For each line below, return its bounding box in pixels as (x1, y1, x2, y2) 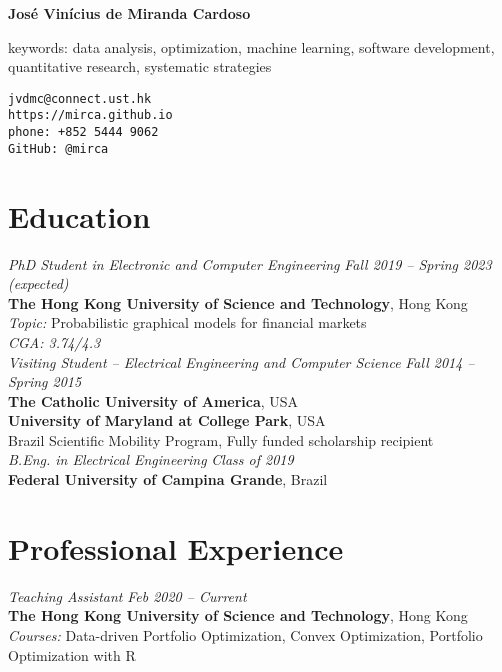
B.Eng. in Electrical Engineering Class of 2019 (8, 449, 294, 470)
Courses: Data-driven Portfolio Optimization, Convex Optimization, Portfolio (8, 624, 483, 645)
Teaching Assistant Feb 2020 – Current (8, 585, 247, 606)
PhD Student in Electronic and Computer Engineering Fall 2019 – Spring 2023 (8, 253, 492, 274)
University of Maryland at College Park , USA (8, 410, 326, 431)
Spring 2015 (8, 371, 82, 392)
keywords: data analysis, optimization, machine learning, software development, (8, 36, 495, 57)
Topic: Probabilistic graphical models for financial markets (8, 312, 367, 333)
